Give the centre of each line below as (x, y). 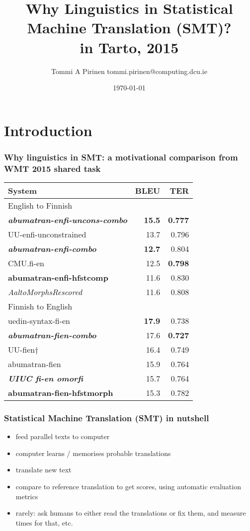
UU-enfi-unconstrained (47, 234)
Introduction (48, 130)
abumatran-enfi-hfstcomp (58, 278)
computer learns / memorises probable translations (93, 453)
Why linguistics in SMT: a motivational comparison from (121, 157)
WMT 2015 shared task (52, 168)
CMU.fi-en (26, 263)
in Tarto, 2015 (129, 47)
